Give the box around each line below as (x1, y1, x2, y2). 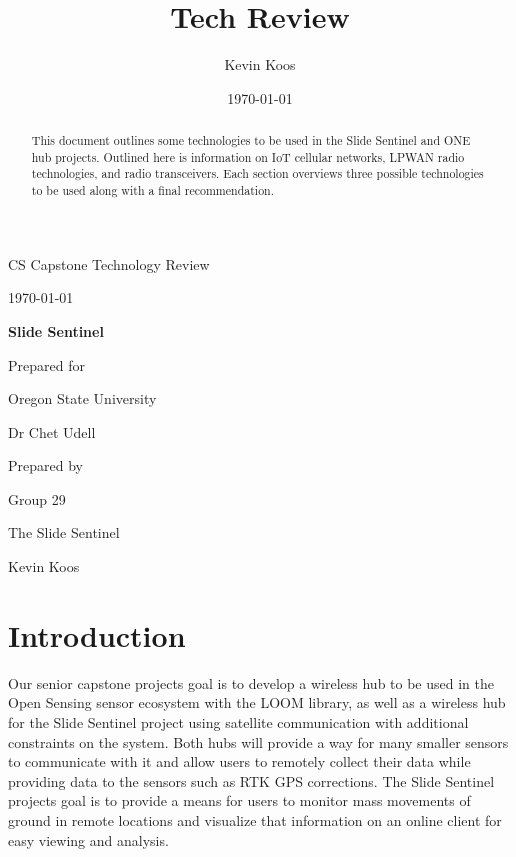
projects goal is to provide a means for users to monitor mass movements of (8, 790, 471, 811)
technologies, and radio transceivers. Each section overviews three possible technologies (31, 165, 484, 182)
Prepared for (8, 354, 85, 375)
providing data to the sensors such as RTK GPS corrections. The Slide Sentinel (8, 770, 495, 791)
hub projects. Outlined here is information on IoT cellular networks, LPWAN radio (31, 148, 465, 165)
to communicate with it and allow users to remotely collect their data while (8, 751, 471, 772)
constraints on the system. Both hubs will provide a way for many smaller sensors (8, 731, 509, 752)
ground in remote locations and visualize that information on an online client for (8, 809, 502, 830)
